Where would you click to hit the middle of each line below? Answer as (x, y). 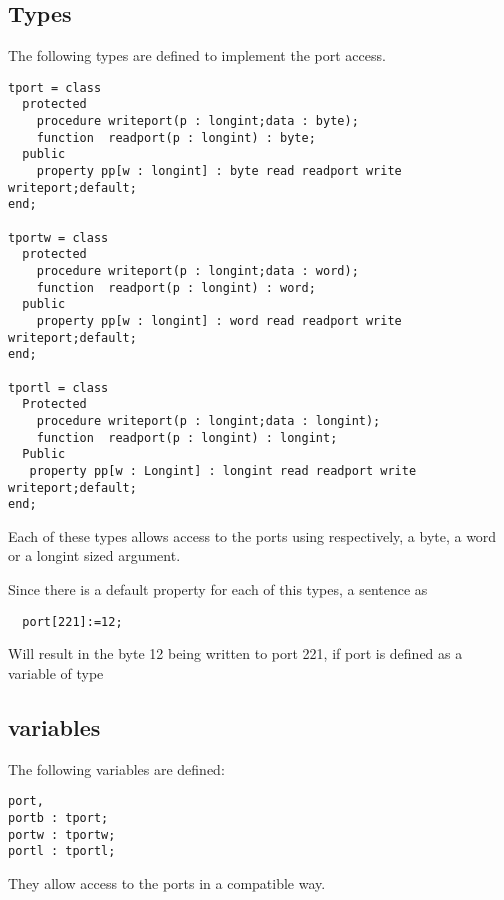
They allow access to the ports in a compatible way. (167, 882)
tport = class (55, 87)
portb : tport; (58, 817)
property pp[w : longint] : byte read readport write (219, 171)
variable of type (56, 672)
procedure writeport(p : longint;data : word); (197, 271)
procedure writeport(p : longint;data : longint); (208, 420)
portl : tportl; (62, 851)
